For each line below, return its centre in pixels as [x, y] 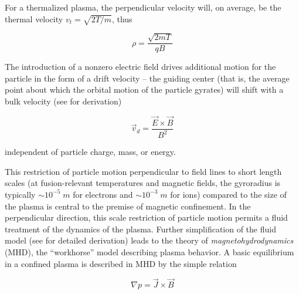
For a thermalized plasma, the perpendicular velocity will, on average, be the [143, 7]
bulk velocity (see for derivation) [63, 101]
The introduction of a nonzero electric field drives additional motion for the [140, 67]
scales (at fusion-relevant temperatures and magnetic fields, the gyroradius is [143, 183]
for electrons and [103, 194]
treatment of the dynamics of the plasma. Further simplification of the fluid [140, 229]
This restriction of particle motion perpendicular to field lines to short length [143, 171]
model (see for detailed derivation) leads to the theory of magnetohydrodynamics [149, 240]
